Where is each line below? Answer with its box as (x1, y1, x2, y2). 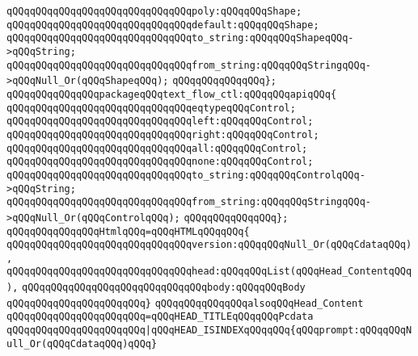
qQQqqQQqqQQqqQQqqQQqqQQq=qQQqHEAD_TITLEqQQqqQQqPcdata (6, 311, 314, 323)
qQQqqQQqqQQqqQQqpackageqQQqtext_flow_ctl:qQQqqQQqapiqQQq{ (6, 88, 337, 100)
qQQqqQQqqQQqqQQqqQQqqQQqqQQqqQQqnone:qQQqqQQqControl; (6, 156, 314, 168)
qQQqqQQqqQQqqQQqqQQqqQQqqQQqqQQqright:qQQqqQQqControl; (6, 128, 319, 140)
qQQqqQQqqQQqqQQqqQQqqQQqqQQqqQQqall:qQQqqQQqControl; (6, 142, 308, 154)
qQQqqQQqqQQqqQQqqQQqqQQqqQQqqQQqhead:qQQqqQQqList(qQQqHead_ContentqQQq (6, 266, 412, 278)
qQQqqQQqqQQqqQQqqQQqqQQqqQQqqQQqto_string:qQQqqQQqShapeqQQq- (6, 32, 354, 44)
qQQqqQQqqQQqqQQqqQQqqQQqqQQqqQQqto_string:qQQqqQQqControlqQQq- (6, 169, 365, 181)
